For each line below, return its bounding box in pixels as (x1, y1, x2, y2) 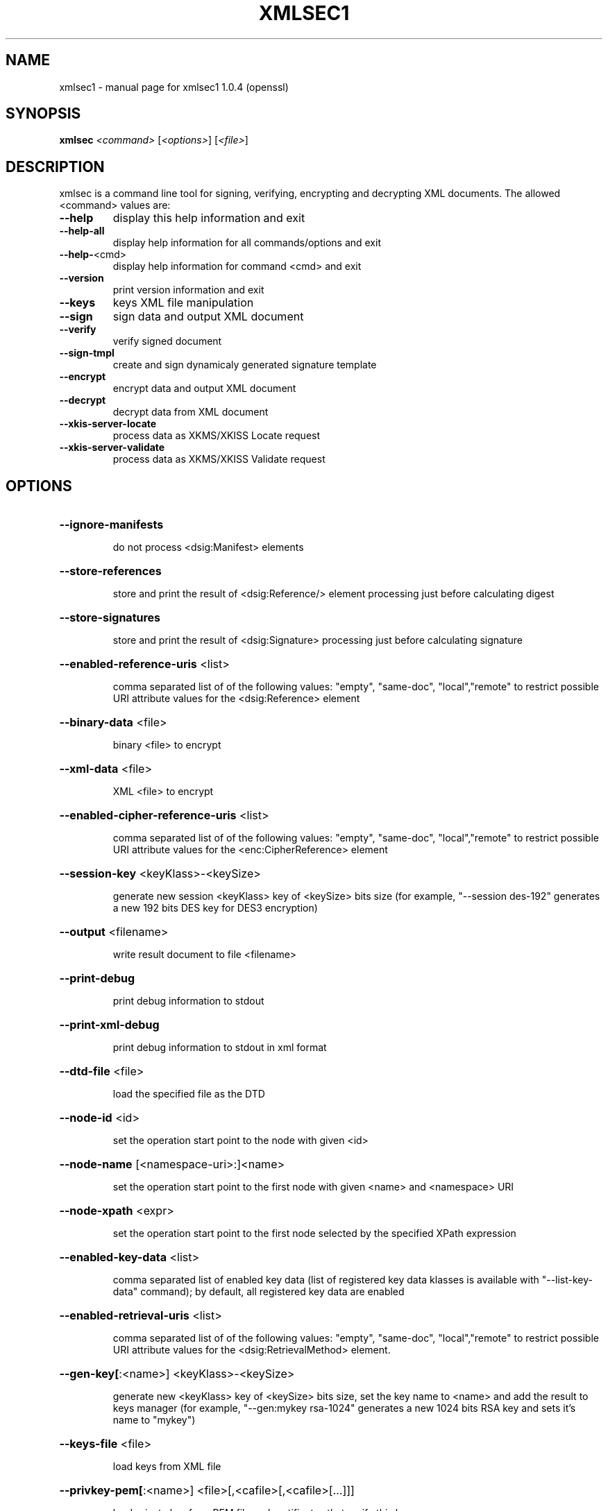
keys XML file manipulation (112, 296, 254, 310)
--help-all (59, 225, 105, 237)
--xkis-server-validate (59, 441, 165, 454)
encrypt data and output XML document (112, 382, 296, 395)
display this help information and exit (112, 211, 305, 225)
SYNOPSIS (6, 105, 81, 123)
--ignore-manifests (59, 518, 164, 532)
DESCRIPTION (6, 157, 105, 176)
